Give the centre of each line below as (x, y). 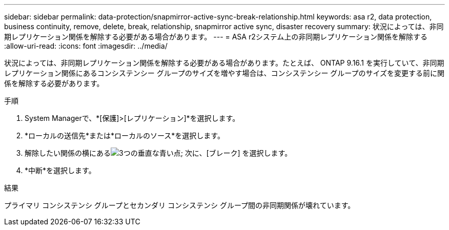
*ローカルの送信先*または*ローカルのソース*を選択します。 (125, 135)
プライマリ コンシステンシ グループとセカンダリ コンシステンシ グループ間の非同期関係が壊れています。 (180, 205)
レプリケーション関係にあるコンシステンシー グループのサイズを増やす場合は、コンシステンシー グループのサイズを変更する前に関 (224, 73)
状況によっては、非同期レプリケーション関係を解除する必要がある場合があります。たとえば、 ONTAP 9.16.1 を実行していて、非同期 (224, 63)
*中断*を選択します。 (60, 170)
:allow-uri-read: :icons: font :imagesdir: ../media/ (86, 46)
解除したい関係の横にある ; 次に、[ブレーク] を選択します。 (158, 153)
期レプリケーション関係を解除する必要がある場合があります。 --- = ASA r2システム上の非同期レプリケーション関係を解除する (216, 37)
